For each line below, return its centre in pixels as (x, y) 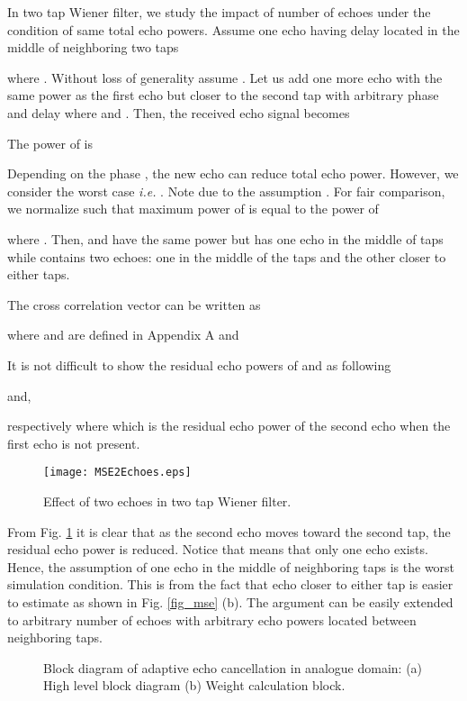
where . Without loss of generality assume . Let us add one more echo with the (225, 77)
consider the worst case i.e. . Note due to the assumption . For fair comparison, (226, 191)
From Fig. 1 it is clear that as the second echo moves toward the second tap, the (229, 531)
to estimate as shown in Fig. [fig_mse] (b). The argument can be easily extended (230, 601)
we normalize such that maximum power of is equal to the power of (193, 209)
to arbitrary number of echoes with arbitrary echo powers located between (212, 619)
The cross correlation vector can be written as (134, 304)
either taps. (39, 274)
